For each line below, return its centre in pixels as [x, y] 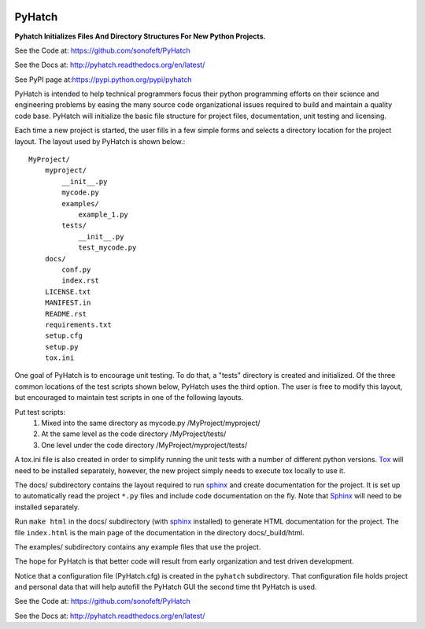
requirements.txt [78, 324]
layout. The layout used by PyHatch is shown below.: [100, 141]
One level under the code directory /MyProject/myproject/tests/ [144, 445]
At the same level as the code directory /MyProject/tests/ [134, 434]
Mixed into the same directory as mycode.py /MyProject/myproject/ [151, 423]
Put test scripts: [40, 412]
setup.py [61, 347]
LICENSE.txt [68, 292]
